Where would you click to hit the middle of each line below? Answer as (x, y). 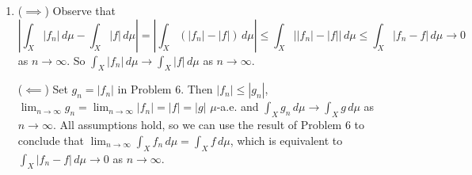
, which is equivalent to (286, 140)
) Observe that (80, 10)
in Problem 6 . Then (165, 89)
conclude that (51, 140)
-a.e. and (238, 107)
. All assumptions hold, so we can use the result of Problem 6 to (209, 125)
